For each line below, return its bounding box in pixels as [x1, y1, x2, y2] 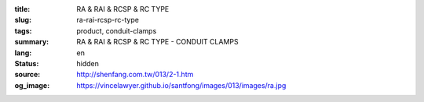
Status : [14, 58, 39, 68]
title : [14, 5, 31, 13]
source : [14, 70, 41, 79]
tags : [14, 26, 32, 35]
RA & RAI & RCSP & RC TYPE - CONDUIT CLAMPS [76, 37, 239, 47]
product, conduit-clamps [76, 26, 157, 35]
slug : [14, 16, 31, 25]
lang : [14, 47, 32, 58]
